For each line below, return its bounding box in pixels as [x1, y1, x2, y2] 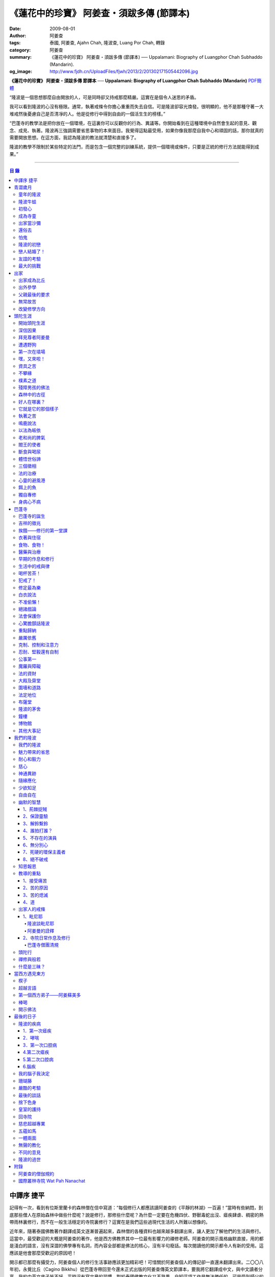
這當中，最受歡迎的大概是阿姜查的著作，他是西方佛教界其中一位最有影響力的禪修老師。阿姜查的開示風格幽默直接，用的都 [9, 1235, 264, 1241]
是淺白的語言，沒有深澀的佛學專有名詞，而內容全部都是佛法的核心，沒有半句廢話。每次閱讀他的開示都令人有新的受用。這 [9, 1243, 264, 1249]
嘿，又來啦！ [18, 356, 45, 362]
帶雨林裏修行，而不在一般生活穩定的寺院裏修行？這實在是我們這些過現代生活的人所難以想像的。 [9, 1219, 210, 1225]
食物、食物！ [18, 541, 45, 548]
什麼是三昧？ [18, 963, 45, 969]
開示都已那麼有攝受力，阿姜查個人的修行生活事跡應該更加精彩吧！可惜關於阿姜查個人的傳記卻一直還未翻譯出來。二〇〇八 [9, 1259, 264, 1265]
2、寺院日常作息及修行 [23, 935, 71, 941]
